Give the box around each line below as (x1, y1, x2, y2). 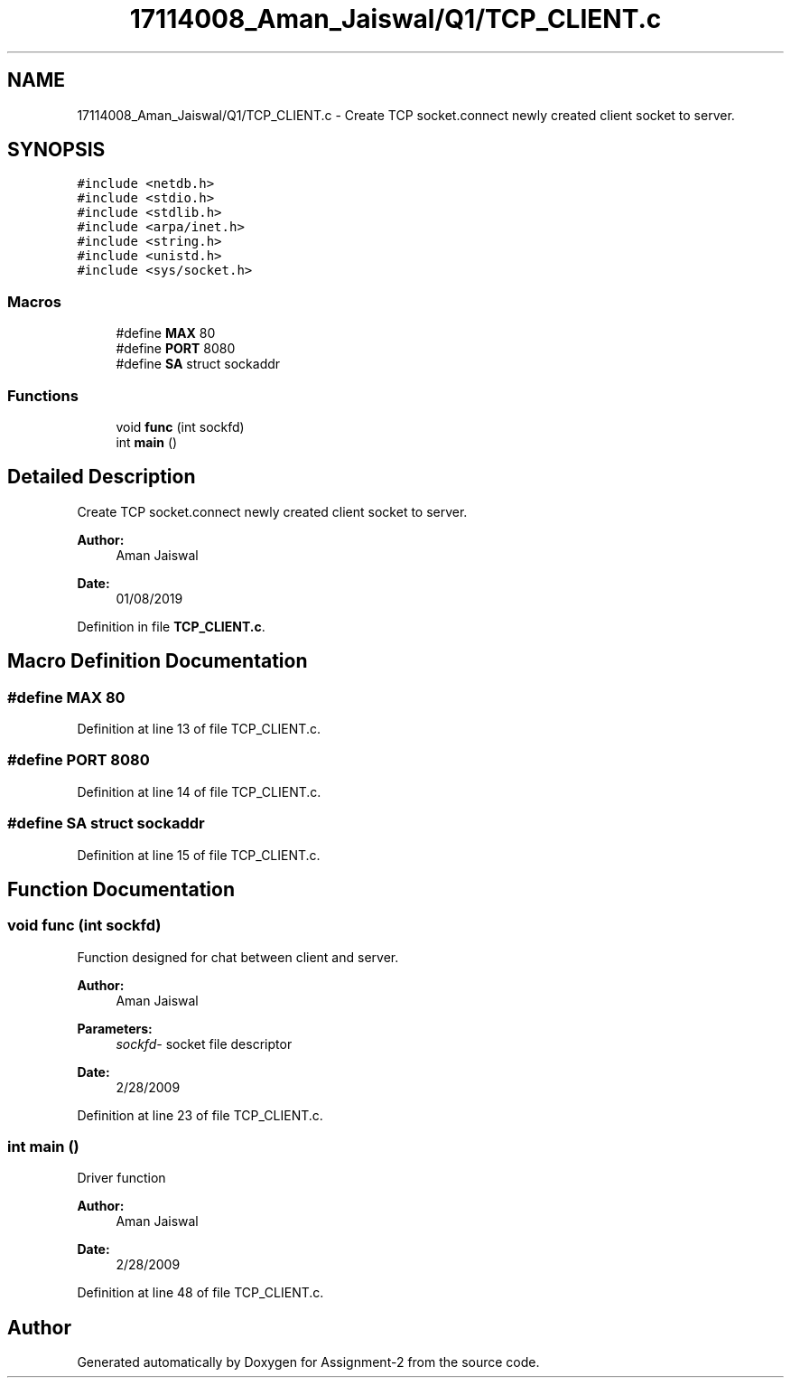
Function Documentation (7, 877, 235, 901)
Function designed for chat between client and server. (77, 949, 399, 965)
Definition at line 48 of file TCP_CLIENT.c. (77, 1285, 324, 1301)
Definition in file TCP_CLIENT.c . (77, 618, 265, 634)
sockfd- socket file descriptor (116, 1035, 293, 1052)
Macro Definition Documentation (7, 650, 308, 673)
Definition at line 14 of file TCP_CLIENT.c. (77, 783, 321, 800)
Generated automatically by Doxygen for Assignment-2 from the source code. (77, 1354, 540, 1371)
